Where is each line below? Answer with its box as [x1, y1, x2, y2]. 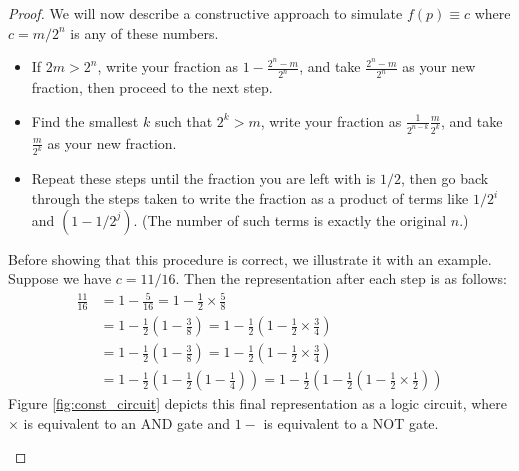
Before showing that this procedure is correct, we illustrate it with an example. [8, 248, 492, 269]
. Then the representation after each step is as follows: [175, 268, 507, 289]
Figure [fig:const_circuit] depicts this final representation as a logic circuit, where [8, 393, 507, 414]
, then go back [401, 168, 489, 189]
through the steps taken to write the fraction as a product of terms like [31, 188, 469, 208]
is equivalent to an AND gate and [23, 412, 230, 433]
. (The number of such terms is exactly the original [133, 209, 447, 230]
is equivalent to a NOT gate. [263, 412, 439, 433]
